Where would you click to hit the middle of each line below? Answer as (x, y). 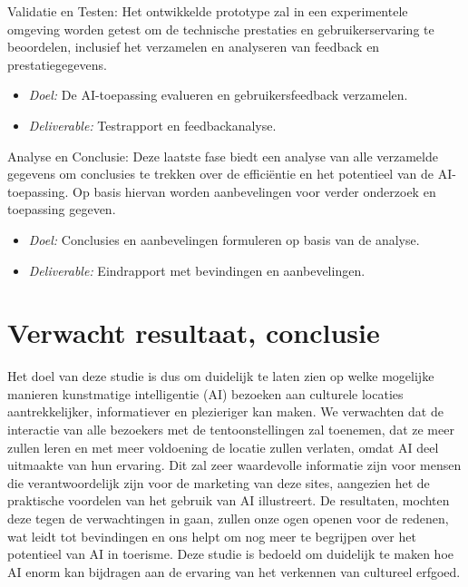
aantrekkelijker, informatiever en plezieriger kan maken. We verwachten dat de (225, 411)
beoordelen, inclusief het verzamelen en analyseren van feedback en (194, 47)
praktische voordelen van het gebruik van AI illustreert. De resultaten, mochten (229, 500)
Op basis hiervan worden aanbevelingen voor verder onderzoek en (254, 191)
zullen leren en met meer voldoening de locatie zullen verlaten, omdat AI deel (223, 447)
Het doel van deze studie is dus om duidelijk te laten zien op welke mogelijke (221, 376)
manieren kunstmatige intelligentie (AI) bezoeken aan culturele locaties (205, 393)
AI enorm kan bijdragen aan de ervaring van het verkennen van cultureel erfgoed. (234, 571)
